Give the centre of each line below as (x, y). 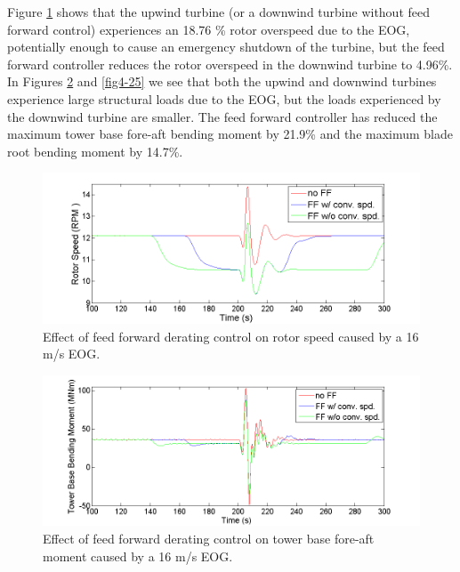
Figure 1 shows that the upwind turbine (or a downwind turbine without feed (219, 12)
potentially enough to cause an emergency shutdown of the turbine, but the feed (226, 47)
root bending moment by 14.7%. (95, 151)
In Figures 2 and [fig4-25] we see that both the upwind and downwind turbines (222, 81)
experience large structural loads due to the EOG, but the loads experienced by (224, 98)
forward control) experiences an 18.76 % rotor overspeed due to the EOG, (209, 29)
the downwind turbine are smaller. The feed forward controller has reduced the (222, 116)
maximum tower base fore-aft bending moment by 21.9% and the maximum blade (230, 134)
